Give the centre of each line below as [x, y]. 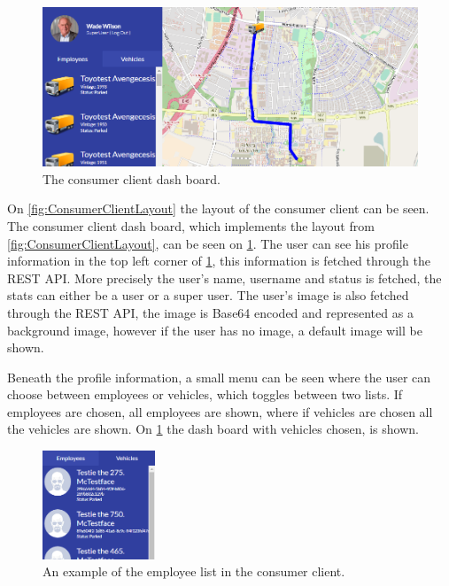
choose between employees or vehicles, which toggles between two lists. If [205, 394]
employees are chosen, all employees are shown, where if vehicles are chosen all [220, 411]
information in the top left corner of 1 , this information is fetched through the [219, 261]
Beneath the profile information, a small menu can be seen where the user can [219, 377]
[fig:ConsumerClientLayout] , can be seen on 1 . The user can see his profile [208, 243]
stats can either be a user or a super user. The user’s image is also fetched [208, 295]
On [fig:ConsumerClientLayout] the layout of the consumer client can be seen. [218, 208]
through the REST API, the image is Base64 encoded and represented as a [210, 312]
